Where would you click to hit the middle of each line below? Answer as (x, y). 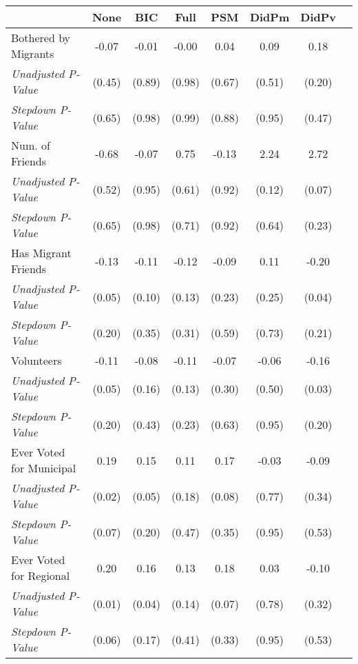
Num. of (31, 145)
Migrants (33, 53)
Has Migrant (41, 253)
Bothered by (41, 38)
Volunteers (36, 360)
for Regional (41, 575)
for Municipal (44, 468)
